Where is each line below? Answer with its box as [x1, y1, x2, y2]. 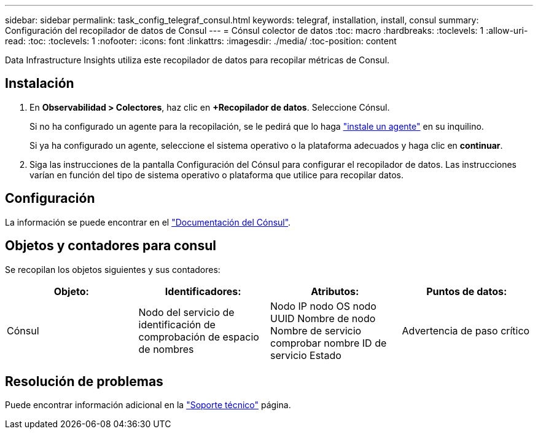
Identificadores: [165, 285, 241, 298]
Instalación [5, 76, 74, 92]
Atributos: [311, 285, 359, 298]
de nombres [138, 342, 194, 355]
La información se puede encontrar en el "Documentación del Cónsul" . [5, 216, 291, 227]
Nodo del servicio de [138, 306, 235, 318]
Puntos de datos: [426, 285, 507, 298]
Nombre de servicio [270, 324, 362, 337]
